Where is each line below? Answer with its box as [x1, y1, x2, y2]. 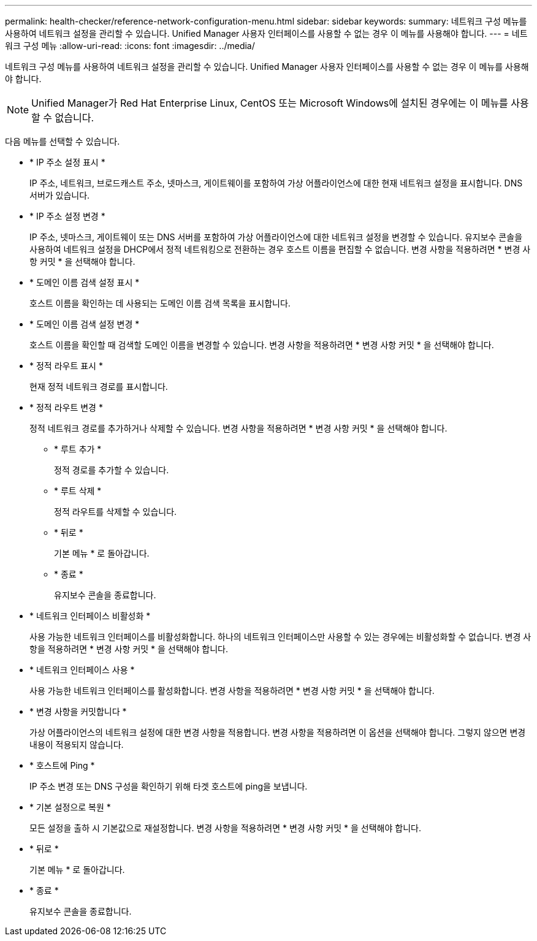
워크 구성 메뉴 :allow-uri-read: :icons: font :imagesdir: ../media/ [5, 40, 255, 51]
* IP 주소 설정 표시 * [29, 157, 105, 167]
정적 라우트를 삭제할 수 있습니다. [54, 506, 177, 517]
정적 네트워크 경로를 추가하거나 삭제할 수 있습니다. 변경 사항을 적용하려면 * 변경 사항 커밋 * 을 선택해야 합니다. [29, 423, 447, 433]
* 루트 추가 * [54, 444, 102, 454]
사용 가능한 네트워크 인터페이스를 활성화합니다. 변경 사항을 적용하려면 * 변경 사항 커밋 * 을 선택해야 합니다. [29, 685, 435, 696]
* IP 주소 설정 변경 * [29, 211, 105, 221]
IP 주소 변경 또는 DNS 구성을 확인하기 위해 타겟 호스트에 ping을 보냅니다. [29, 781, 308, 791]
